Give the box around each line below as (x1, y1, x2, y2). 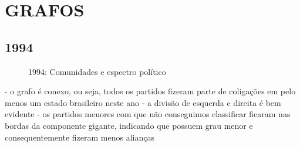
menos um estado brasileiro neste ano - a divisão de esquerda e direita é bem (5, 96, 281, 108)
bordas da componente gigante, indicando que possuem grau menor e (5, 119, 253, 131)
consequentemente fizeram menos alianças (5, 131, 154, 143)
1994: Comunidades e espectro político (28, 65, 166, 77)
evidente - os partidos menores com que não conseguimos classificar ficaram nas (5, 108, 291, 120)
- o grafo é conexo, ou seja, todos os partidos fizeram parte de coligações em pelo (5, 85, 296, 97)
